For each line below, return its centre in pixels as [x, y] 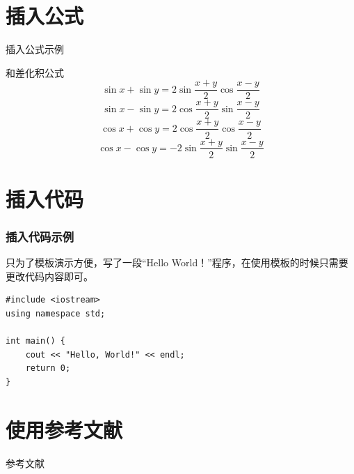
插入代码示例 [40, 236]
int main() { [35, 341]
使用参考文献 [64, 429]
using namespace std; [56, 313]
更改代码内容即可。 [49, 276]
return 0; [48, 368]
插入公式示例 [35, 49]
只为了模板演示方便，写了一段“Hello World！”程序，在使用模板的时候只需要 [177, 262]
